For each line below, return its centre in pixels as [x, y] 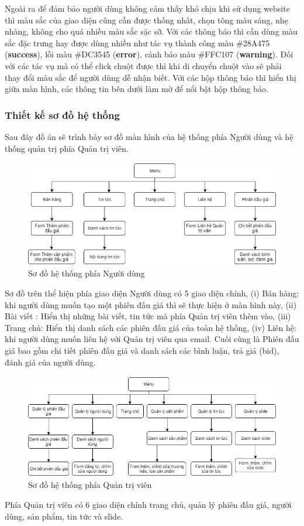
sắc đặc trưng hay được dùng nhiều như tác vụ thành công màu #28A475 [137, 42]
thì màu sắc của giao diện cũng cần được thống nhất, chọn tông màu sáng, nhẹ [146, 20]
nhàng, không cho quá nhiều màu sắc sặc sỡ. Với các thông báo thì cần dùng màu [151, 31]
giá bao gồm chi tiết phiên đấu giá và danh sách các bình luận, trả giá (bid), [142, 351]
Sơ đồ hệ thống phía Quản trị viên [90, 485]
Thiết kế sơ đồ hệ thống [62, 115]
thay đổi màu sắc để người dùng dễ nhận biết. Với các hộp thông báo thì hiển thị [151, 77]
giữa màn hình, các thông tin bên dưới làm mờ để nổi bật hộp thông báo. [137, 89]
